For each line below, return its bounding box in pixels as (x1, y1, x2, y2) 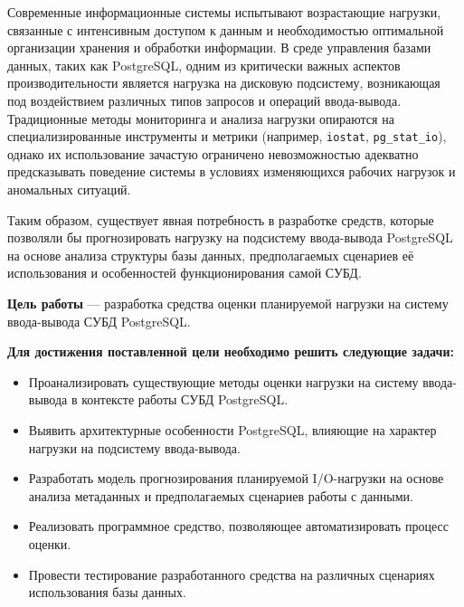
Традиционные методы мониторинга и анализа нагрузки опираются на (7, 109, 394, 128)
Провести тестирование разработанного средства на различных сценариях (28, 564, 435, 583)
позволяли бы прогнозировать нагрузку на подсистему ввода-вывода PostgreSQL (7, 228, 453, 247)
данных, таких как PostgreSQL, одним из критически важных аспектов (7, 55, 401, 74)
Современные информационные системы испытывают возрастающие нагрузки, (7, 3, 441, 21)
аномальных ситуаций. (7, 180, 131, 198)
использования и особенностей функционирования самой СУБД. (7, 263, 362, 282)
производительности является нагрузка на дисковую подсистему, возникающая (7, 73, 440, 92)
